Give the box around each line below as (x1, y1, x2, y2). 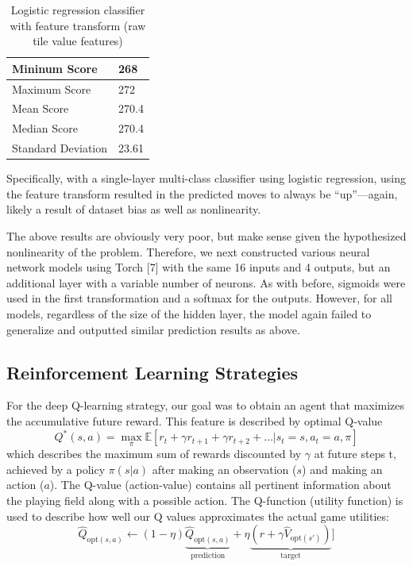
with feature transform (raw (10, 17, 146, 33)
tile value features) (33, 33, 123, 49)
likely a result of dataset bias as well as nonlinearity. (6, 201, 261, 218)
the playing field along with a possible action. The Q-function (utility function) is (6, 492, 403, 509)
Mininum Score (12, 60, 98, 76)
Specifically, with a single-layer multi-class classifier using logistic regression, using (6, 170, 406, 187)
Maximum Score (12, 80, 91, 97)
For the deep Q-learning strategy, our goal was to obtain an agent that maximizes (6, 397, 405, 414)
